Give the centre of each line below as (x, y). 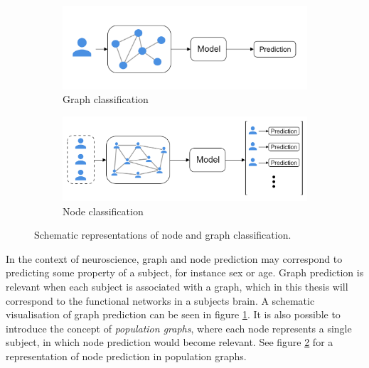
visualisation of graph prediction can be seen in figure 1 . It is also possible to (173, 314)
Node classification (103, 211)
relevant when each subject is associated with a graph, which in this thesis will (177, 286)
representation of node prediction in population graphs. (126, 356)
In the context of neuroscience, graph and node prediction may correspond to (174, 258)
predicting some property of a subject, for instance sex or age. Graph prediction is (185, 272)
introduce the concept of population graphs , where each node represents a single (179, 328)
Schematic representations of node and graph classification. (163, 235)
